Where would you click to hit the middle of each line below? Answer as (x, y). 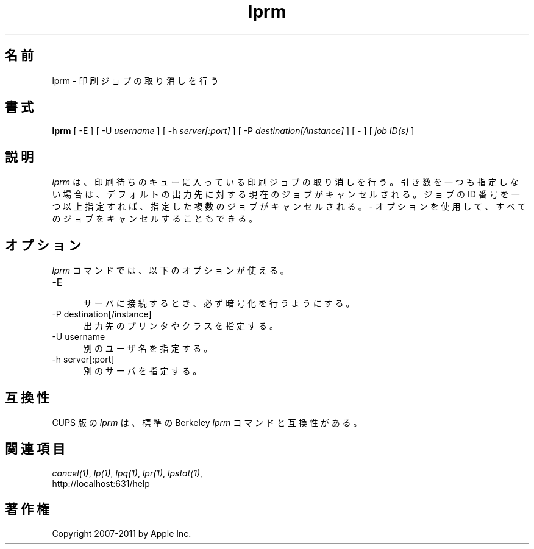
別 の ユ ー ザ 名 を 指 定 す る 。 (148, 349)
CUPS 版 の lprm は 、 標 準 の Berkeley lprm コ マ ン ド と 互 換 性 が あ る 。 (207, 422)
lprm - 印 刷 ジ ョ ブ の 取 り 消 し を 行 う (135, 80)
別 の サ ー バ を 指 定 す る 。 (143, 371)
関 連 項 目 (35, 449)
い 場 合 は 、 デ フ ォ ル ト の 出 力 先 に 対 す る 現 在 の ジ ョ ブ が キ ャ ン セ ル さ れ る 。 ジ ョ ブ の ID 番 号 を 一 (286, 194)
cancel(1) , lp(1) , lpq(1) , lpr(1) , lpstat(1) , (127, 473)
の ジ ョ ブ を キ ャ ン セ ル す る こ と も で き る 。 (155, 219)
